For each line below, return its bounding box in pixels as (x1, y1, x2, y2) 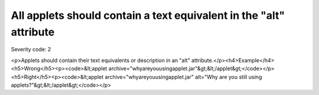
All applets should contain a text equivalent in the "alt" (11, 9, 285, 22)
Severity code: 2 (11, 46, 51, 53)
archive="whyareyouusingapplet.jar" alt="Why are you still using (104, 73, 262, 80)
